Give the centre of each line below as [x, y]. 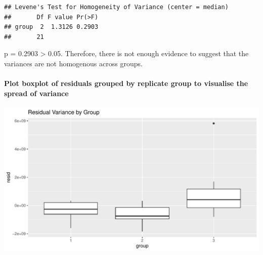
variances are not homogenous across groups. [73, 63]
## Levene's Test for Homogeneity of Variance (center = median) [116, 7]
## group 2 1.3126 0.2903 [51, 27]
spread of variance [36, 93]
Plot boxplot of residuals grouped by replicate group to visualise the [126, 83]
